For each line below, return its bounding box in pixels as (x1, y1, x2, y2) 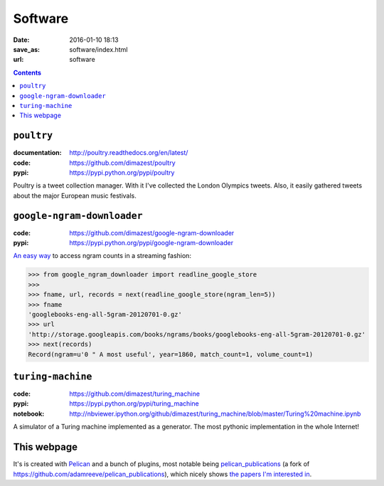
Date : (13, 36, 30, 44)
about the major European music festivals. (13, 191, 137, 200)
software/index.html (69, 45, 128, 53)
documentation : (13, 148, 62, 157)
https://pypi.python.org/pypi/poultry (69, 168, 175, 177)
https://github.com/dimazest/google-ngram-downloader (69, 228, 235, 237)
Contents (13, 68, 42, 77)
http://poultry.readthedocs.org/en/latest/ (69, 148, 188, 157)
